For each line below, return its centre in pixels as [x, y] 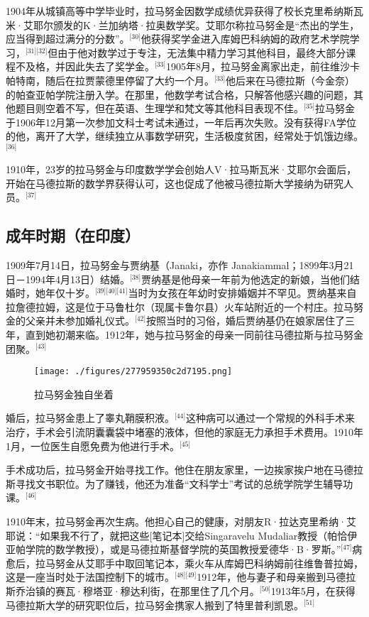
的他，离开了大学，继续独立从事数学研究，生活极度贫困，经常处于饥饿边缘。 [184, 136]
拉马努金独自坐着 [74, 394]
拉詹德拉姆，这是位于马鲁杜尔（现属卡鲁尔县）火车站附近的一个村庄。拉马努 [184, 306]
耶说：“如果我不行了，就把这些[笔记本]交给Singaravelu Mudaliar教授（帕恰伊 [182, 535]
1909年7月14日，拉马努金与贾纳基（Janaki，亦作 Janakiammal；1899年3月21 [180, 265]
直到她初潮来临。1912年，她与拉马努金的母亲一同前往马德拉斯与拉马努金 [194, 334]
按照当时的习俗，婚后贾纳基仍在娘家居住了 [246, 321]
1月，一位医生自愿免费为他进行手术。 [93, 446]
